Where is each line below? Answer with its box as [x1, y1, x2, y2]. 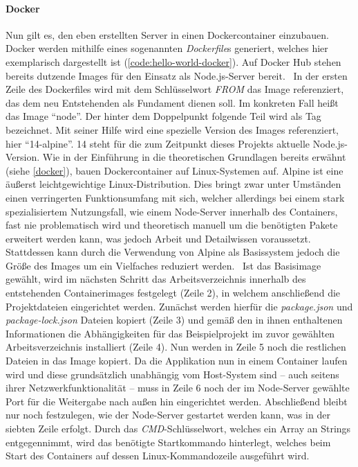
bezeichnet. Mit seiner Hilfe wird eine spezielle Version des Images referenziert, [6, 122, 339, 136]
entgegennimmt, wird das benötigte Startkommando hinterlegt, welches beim [6, 434, 331, 449]
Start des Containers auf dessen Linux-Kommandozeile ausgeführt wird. [6, 448, 310, 463]
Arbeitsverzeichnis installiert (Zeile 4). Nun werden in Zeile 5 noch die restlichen [6, 340, 346, 354]
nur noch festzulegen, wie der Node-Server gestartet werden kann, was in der [6, 407, 330, 422]
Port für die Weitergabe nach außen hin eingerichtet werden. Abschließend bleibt [6, 394, 348, 408]
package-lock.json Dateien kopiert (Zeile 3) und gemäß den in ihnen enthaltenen [6, 312, 343, 327]
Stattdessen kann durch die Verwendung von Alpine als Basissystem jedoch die [6, 245, 340, 259]
